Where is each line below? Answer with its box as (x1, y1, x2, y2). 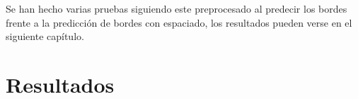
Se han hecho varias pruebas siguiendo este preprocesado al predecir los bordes (6, 1, 347, 15)
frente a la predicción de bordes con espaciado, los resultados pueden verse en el (6, 15, 352, 29)
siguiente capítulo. (6, 29, 84, 44)
